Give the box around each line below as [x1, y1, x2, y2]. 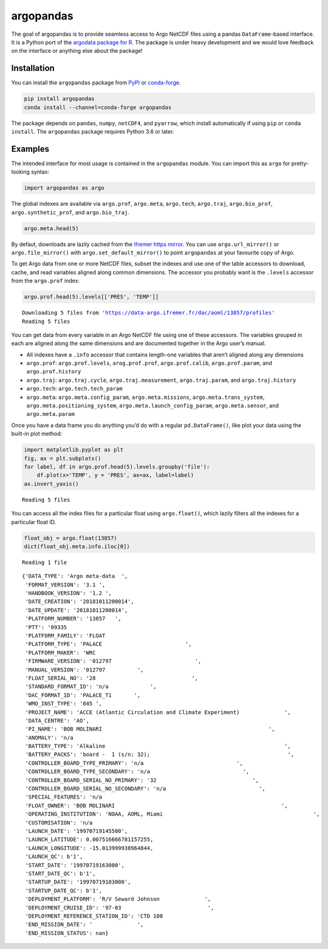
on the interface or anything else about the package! [11, 47, 143, 55]
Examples [11, 143, 50, 154]
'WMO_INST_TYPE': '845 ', [25, 700, 103, 707]
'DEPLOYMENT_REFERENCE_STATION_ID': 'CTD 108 [25, 913, 163, 919]
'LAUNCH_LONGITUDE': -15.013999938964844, [25, 845, 154, 851]
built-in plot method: [11, 430, 63, 437]
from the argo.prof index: [11, 277, 80, 285]
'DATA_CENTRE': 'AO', [25, 717, 90, 724]
